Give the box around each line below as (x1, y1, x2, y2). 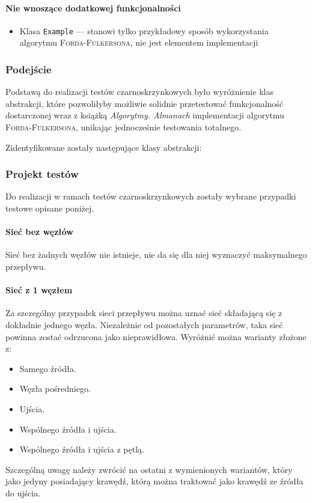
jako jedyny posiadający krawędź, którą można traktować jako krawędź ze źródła (5, 475, 304, 487)
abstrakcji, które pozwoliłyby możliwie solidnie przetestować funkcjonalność (5, 97, 284, 109)
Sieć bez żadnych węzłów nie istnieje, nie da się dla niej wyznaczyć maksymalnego (5, 248, 307, 261)
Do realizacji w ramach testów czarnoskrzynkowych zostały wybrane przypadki (5, 190, 296, 203)
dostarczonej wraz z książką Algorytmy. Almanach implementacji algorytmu (5, 109, 284, 121)
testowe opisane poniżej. (5, 202, 94, 215)
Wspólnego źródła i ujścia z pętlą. (19, 443, 144, 456)
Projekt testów (5, 166, 79, 181)
